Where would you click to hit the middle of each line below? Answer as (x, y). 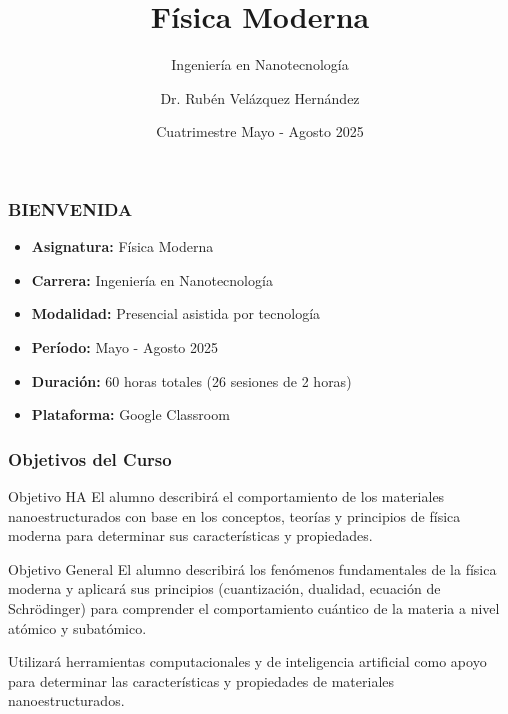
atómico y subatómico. (77, 627)
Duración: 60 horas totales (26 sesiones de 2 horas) (191, 380)
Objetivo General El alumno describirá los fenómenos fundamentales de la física (252, 568)
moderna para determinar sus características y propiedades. (190, 535)
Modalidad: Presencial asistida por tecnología (176, 313)
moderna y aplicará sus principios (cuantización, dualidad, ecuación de (224, 588)
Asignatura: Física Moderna (122, 246)
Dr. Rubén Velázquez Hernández (260, 97)
